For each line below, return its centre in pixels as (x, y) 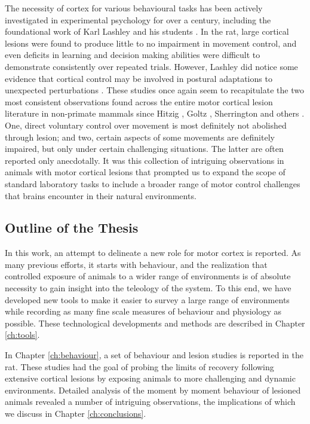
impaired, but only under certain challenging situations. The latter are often (144, 149)
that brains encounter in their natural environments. (101, 195)
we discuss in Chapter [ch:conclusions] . (76, 414)
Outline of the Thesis (72, 228)
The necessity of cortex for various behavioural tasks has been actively (134, 8)
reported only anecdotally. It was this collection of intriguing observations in (145, 160)
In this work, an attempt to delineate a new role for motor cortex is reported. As (153, 253)
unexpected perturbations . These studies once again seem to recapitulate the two (154, 90)
